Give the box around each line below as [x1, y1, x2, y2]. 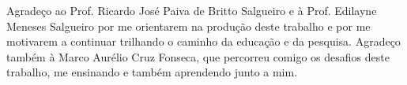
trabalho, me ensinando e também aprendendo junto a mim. [6, 64, 298, 80]
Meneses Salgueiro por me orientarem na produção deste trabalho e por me [6, 17, 371, 34]
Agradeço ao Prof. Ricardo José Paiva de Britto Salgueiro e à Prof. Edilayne [6, 2, 377, 18]
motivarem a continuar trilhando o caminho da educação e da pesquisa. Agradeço [6, 33, 401, 50]
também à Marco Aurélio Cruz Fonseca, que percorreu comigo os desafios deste [6, 48, 390, 65]
